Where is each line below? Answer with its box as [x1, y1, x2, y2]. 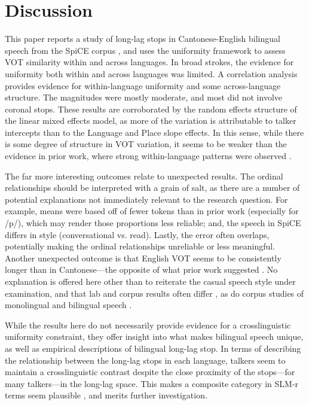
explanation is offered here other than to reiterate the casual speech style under [5, 275, 296, 287]
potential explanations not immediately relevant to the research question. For [5, 193, 288, 205]
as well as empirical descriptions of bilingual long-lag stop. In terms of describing [5, 342, 301, 354]
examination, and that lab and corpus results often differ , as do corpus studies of [5, 287, 304, 299]
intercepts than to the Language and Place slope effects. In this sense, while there [5, 126, 304, 138]
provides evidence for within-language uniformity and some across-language [5, 79, 281, 92]
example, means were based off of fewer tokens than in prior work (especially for [5, 205, 299, 217]
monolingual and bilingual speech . [5, 299, 132, 311]
